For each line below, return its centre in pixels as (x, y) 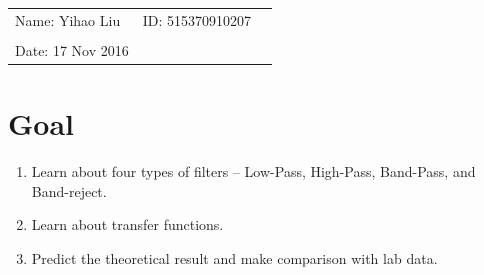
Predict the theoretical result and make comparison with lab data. (234, 257)
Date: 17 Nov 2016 (72, 49)
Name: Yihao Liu (68, 19)
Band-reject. (69, 190)
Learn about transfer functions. (127, 224)
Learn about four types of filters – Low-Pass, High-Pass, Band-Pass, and (253, 171)
